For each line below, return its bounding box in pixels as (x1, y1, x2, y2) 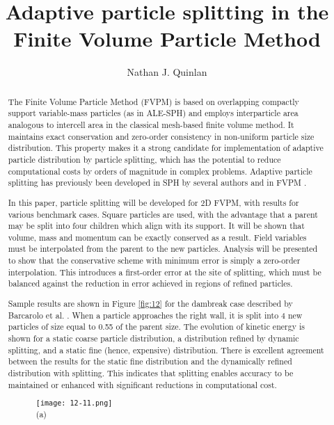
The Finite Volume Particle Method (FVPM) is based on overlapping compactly (8, 95, 299, 107)
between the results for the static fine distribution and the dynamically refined (8, 355, 292, 367)
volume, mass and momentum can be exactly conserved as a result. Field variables (8, 231, 307, 243)
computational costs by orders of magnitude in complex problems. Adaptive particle (8, 165, 312, 177)
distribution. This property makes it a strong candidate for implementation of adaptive (8, 142, 324, 154)
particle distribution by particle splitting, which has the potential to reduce (8, 153, 281, 165)
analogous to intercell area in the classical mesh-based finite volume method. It (8, 119, 294, 131)
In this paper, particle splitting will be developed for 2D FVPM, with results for (8, 196, 299, 208)
